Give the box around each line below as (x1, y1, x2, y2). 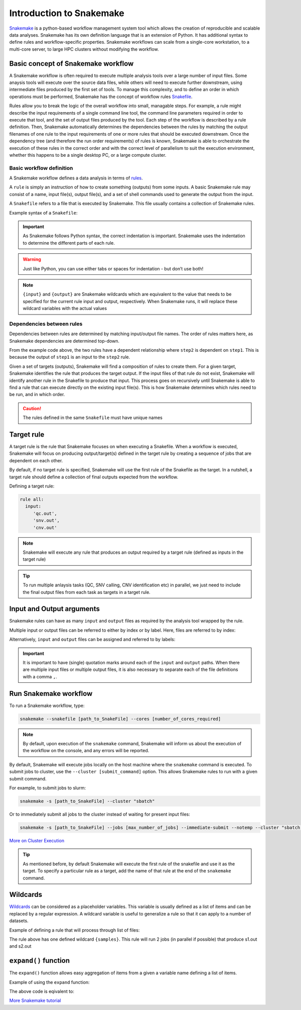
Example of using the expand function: (9, 979, 90, 985)
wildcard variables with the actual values (23, 306, 107, 312)
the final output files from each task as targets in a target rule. (23, 589, 150, 595)
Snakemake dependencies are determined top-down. (9, 338, 120, 344)
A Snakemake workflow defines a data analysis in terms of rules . (9, 175, 143, 181)
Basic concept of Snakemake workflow (9, 59, 134, 68)
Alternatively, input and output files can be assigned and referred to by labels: (9, 636, 176, 643)
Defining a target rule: (9, 483, 55, 489)
